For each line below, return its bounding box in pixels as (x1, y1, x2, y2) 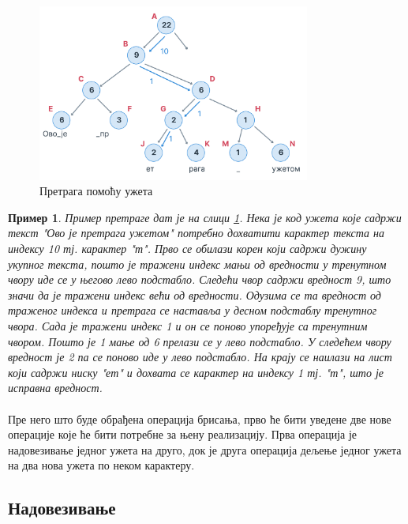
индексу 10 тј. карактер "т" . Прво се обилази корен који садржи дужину (8, 239, 367, 256)
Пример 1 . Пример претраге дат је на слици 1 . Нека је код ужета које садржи (8, 209, 402, 225)
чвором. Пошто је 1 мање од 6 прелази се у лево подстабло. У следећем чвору (8, 333, 391, 349)
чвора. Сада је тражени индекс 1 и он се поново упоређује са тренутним (8, 317, 368, 334)
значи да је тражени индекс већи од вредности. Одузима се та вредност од (8, 286, 381, 303)
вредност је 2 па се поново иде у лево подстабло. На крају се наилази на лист (8, 349, 392, 365)
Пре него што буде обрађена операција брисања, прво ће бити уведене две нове (8, 410, 391, 427)
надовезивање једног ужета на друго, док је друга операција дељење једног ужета (8, 441, 402, 458)
